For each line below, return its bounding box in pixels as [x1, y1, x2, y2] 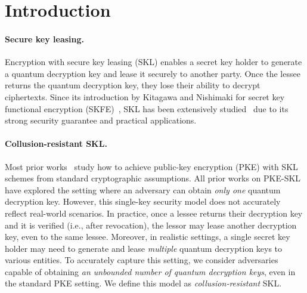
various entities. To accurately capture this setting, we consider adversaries [5, 254, 278, 266]
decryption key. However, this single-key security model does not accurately [5, 195, 281, 208]
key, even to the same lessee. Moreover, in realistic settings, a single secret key [5, 230, 290, 243]
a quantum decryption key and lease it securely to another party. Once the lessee [5, 67, 300, 79]
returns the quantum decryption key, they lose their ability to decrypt [5, 79, 261, 91]
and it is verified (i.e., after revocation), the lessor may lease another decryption [5, 218, 297, 231]
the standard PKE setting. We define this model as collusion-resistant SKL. [5, 277, 282, 289]
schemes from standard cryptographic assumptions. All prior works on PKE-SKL [5, 172, 301, 184]
